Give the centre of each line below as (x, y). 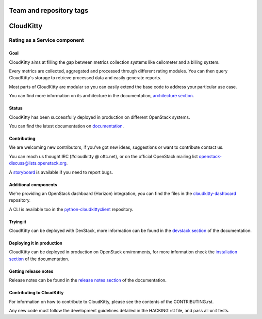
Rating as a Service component (47, 40)
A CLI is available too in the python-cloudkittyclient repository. (71, 209)
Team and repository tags (49, 10)
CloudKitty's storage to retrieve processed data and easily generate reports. (85, 78)
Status (16, 108)
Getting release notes (31, 271)
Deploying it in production (36, 243)
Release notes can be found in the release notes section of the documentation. (88, 280)
